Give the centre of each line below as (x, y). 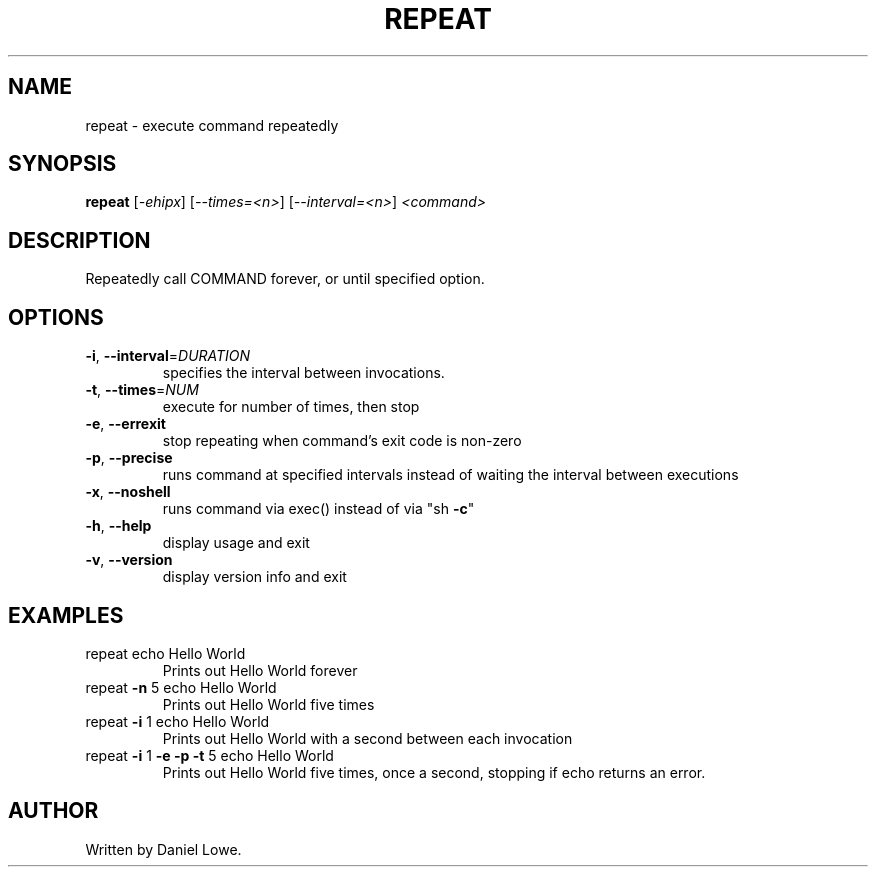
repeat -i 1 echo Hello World (177, 721)
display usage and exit (236, 543)
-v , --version (129, 560)
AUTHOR (53, 811)
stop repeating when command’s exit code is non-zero (342, 441)
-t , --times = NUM (142, 390)
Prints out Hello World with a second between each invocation (367, 738)
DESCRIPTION (79, 240)
